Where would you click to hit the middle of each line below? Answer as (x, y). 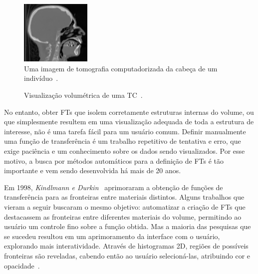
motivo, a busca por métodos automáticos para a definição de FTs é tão (114, 160)
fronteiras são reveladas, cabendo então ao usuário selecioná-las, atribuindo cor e (127, 255)
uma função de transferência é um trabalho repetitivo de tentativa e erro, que (123, 141)
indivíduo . (41, 78)
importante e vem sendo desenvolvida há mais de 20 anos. (93, 170)
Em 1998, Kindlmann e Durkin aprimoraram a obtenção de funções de (114, 187)
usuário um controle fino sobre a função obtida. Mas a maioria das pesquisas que (128, 226)
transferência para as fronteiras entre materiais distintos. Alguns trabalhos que (124, 197)
